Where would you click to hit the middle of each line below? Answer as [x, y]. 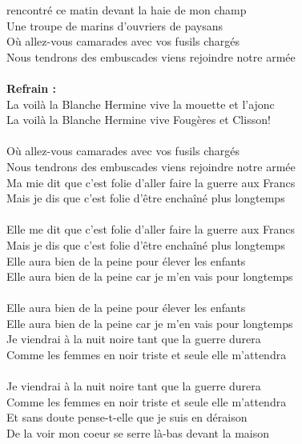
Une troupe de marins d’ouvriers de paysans [115, 25]
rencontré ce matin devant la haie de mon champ [127, 10]
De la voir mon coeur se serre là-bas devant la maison [138, 433]
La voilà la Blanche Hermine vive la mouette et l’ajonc [141, 104]
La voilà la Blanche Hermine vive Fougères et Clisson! [139, 120]
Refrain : [32, 88]
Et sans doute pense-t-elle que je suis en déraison [127, 417]
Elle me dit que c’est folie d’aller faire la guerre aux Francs [151, 229]
